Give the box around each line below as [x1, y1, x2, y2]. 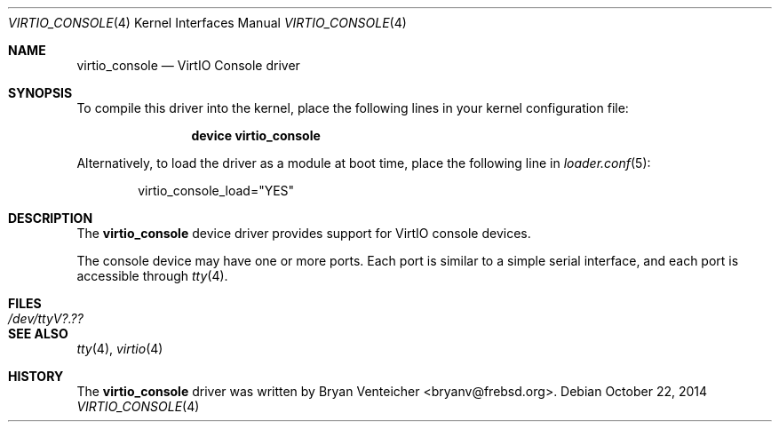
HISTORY [8, 369, 64, 384]
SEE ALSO [8, 326, 68, 341]
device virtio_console [191, 128, 321, 143]
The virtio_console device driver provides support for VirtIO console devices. [76, 226, 531, 241]
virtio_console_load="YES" [138, 183, 295, 198]
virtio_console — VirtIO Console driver [76, 58, 300, 73]
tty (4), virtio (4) [76, 341, 163, 356]
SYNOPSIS [8, 85, 73, 100]
